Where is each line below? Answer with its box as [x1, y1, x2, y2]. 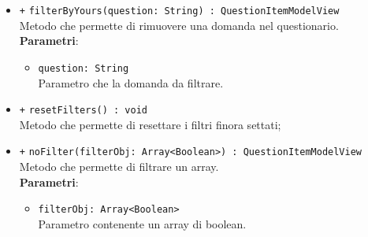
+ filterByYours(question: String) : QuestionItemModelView [19, 6, 340, 17]
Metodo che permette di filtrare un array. [19, 158, 219, 174]
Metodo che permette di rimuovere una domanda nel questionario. [19, 17, 339, 33]
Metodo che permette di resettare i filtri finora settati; [19, 116, 281, 132]
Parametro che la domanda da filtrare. [38, 74, 224, 91]
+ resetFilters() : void [19, 105, 147, 117]
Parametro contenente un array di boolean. [38, 215, 247, 231]
